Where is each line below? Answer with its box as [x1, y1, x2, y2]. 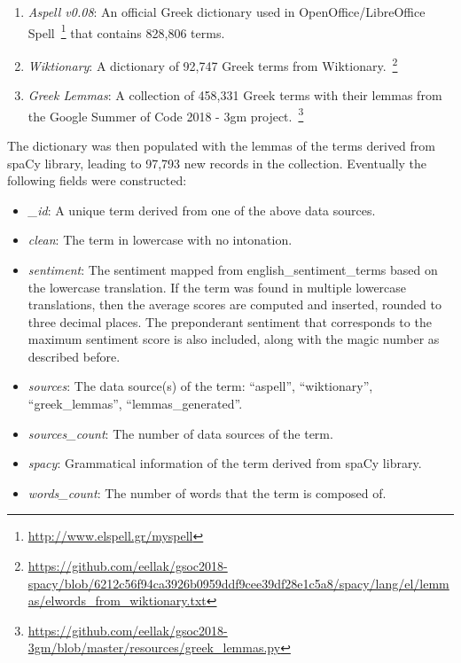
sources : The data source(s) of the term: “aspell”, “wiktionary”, [27, 377, 373, 395]
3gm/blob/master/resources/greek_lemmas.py [27, 638, 281, 657]
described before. [27, 347, 121, 365]
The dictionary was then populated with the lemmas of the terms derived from [7, 136, 435, 154]
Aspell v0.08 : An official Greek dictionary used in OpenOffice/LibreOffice [27, 3, 426, 20]
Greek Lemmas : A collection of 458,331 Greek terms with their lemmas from [27, 86, 442, 105]
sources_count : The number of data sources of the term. [27, 424, 333, 442]
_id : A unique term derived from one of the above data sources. [27, 200, 376, 219]
